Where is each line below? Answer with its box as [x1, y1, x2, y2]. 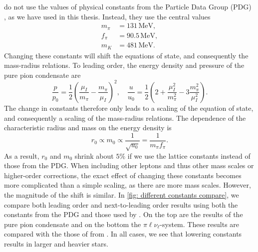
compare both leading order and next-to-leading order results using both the [4, 199, 238, 210]
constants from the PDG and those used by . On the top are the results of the [4, 209, 243, 220]
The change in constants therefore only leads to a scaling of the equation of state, [4, 102, 254, 113]
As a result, [4, 150, 39, 161]
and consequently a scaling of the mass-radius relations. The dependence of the [4, 112, 246, 123]
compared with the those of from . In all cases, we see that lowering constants [4, 229, 242, 239]
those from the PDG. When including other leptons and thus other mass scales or [4, 160, 254, 171]
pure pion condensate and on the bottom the [4, 219, 141, 229]
